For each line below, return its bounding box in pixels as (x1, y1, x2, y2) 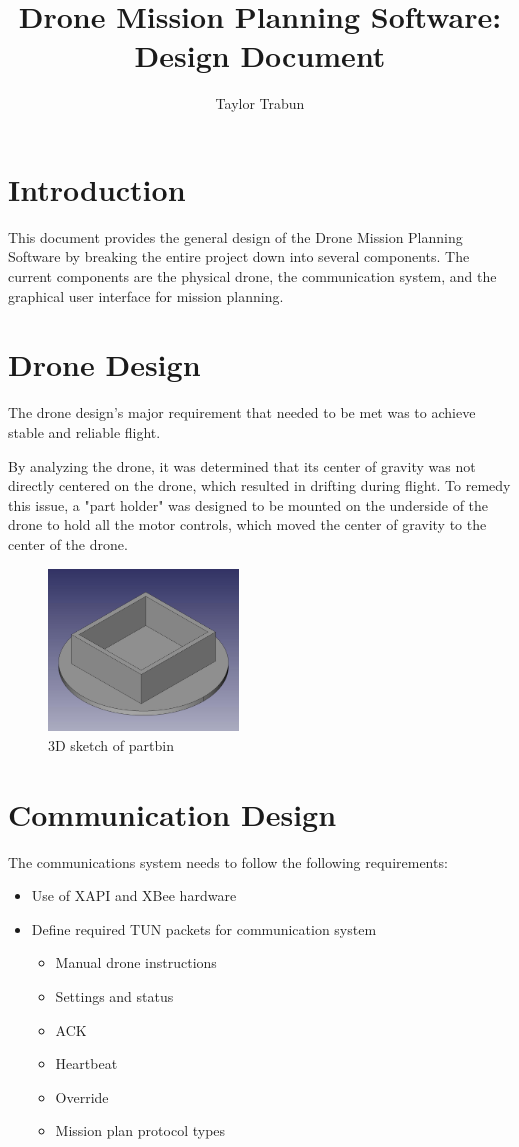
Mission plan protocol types (55, 1120, 226, 1141)
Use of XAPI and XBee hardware (31, 885, 237, 906)
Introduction (8, 168, 186, 209)
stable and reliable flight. (8, 421, 161, 442)
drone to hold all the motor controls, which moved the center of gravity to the (8, 514, 487, 535)
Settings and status (55, 986, 174, 1007)
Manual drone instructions (55, 952, 217, 973)
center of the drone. (8, 533, 128, 554)
